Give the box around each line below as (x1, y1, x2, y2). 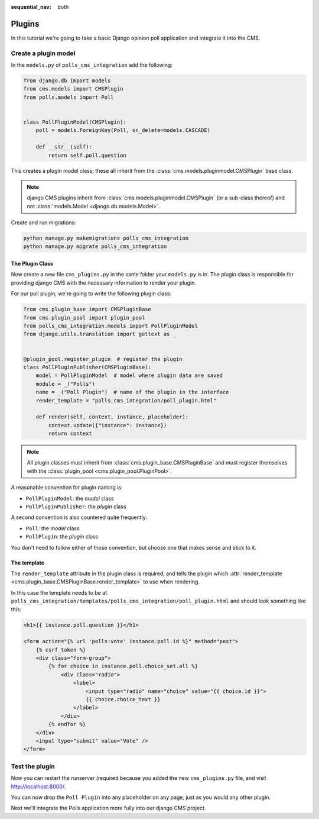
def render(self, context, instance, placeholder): (35, 414, 189, 420)
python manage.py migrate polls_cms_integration (23, 243, 167, 250)
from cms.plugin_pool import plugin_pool (23, 314, 145, 321)
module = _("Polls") (35, 381, 96, 387)
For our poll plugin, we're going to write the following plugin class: (11, 290, 171, 297)
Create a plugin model (11, 49, 76, 57)
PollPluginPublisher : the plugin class (25, 503, 126, 510)
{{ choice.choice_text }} (86, 696, 161, 703)
